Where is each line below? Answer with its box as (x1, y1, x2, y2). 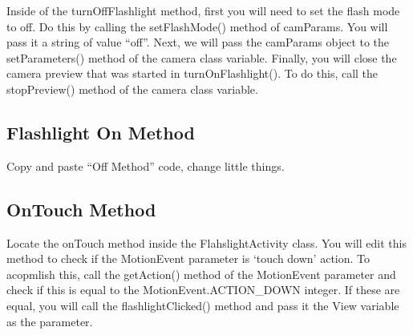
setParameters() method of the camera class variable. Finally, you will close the (6, 49, 397, 66)
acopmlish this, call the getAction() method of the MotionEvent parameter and (6, 265, 396, 282)
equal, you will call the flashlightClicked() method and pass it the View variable (6, 297, 399, 313)
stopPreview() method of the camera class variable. (6, 80, 258, 97)
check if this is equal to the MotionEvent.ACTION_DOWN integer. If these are (6, 281, 400, 298)
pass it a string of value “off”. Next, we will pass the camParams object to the (6, 34, 390, 50)
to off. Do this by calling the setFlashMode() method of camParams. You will (6, 18, 388, 34)
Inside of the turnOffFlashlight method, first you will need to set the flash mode (6, 2, 400, 18)
